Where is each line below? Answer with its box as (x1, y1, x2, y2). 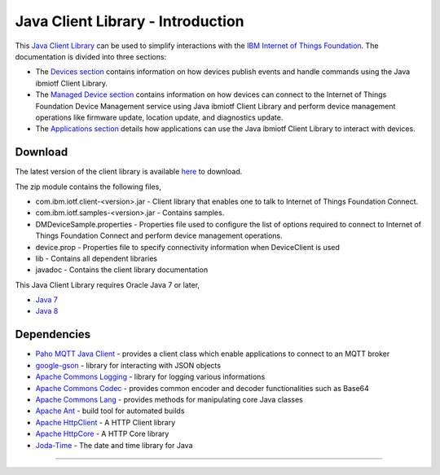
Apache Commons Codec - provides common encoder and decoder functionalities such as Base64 (35, 383, 370, 393)
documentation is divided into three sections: (15, 51, 167, 61)
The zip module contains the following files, (15, 182, 162, 191)
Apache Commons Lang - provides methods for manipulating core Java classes (35, 394, 303, 404)
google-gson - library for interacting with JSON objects (35, 360, 222, 370)
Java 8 (35, 306, 59, 316)
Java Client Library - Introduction (15, 12, 244, 30)
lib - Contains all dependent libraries (35, 253, 158, 263)
